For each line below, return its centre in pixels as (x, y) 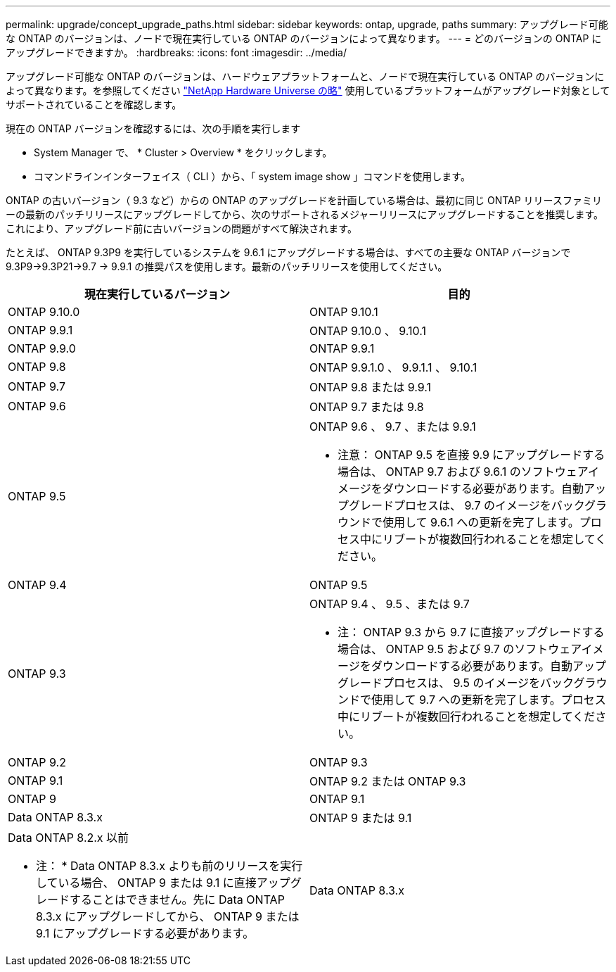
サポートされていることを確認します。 (94, 105)
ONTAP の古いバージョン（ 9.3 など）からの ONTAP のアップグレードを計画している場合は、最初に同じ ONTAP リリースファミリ (304, 200)
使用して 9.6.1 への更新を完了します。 (481, 522)
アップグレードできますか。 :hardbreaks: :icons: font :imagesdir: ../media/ (176, 52)
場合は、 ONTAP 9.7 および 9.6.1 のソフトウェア (463, 472)
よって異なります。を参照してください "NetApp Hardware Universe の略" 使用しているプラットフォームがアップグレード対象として (308, 90)
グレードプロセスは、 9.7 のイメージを (450, 505)
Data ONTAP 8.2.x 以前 (69, 838)
